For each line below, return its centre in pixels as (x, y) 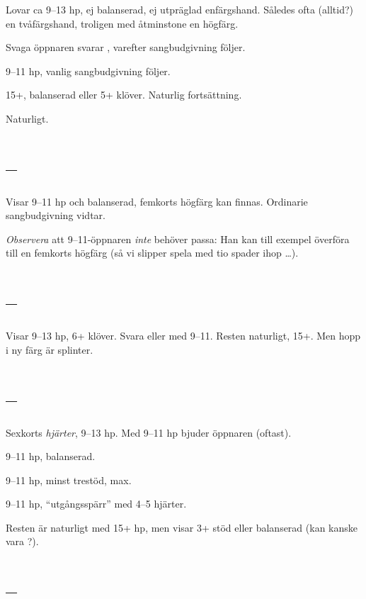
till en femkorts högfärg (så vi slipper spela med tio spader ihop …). (152, 253)
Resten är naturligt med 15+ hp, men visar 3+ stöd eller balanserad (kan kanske (182, 527)
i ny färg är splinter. (50, 349)
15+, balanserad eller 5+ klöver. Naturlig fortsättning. (124, 95)
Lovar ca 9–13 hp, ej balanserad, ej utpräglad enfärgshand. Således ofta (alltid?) (180, 9)
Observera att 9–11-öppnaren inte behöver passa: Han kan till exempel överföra (178, 239)
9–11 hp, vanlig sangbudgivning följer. (88, 71)
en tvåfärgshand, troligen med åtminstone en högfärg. (122, 23)
